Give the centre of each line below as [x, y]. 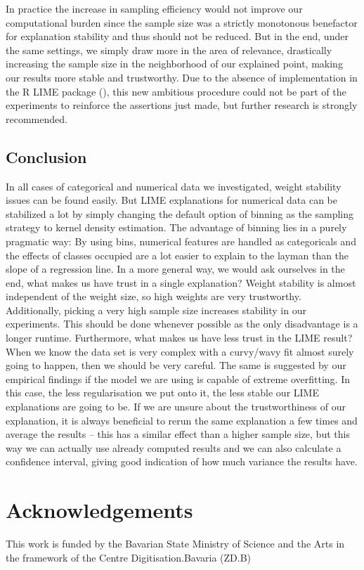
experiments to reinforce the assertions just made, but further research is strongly [182, 105]
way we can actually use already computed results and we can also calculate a [174, 447]
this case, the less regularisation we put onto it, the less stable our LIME [162, 393]
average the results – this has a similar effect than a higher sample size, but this [178, 434]
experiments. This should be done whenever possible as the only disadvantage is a [182, 324]
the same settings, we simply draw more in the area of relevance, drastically [169, 50]
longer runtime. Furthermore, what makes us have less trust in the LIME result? [179, 338]
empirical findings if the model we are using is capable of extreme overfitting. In [178, 378]
